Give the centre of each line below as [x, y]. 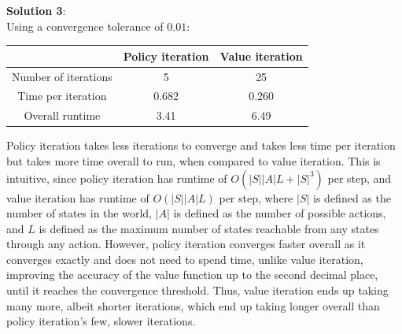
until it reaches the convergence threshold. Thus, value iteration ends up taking [197, 290]
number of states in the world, [79, 213]
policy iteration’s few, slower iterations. [101, 321]
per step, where [256, 197]
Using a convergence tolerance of [85, 26]
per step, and [360, 178]
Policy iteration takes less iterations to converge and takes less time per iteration [201, 145]
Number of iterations [62, 76]
